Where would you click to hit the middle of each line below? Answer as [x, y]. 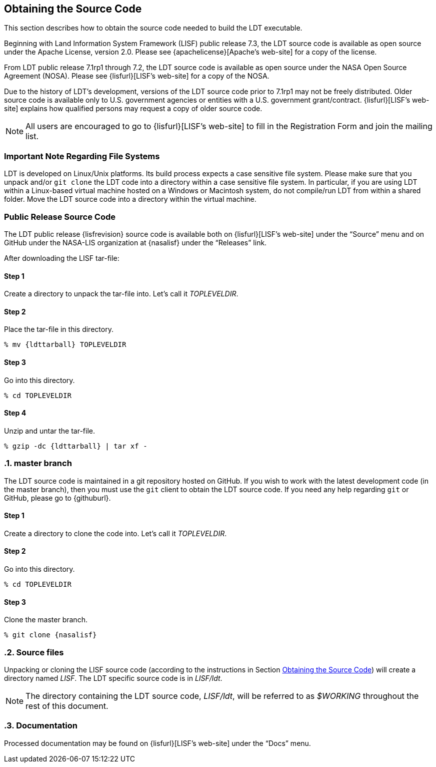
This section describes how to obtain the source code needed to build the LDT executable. [153, 28]
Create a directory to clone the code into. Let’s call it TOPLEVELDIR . [115, 533]
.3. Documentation [41, 726]
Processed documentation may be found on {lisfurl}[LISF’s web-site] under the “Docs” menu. [157, 743]
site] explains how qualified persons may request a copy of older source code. [133, 109]
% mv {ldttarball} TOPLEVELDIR [65, 345]
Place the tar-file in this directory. [59, 329]
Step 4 [15, 413]
